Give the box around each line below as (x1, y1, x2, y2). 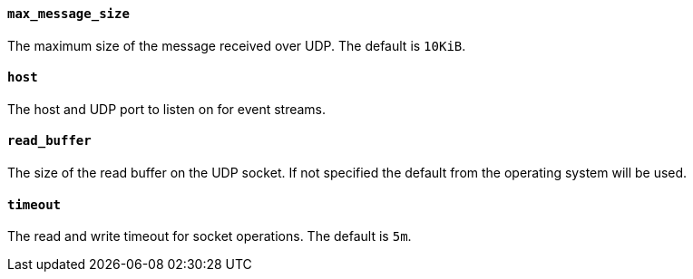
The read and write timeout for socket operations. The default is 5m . (7, 228, 412, 245)
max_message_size (7, 6, 130, 21)
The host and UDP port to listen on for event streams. (7, 101, 327, 117)
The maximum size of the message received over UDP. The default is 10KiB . (7, 37, 466, 53)
